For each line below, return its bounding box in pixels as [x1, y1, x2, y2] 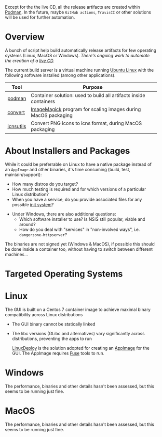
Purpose [82, 83, 103, 90]
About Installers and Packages [5, 146, 130, 157]
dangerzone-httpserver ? [19, 231, 67, 237]
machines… [5, 251, 28, 257]
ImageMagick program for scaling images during [30, 106, 141, 113]
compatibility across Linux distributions [5, 312, 83, 317]
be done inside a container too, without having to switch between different [5, 246, 153, 252]
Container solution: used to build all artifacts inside [30, 92, 146, 98]
